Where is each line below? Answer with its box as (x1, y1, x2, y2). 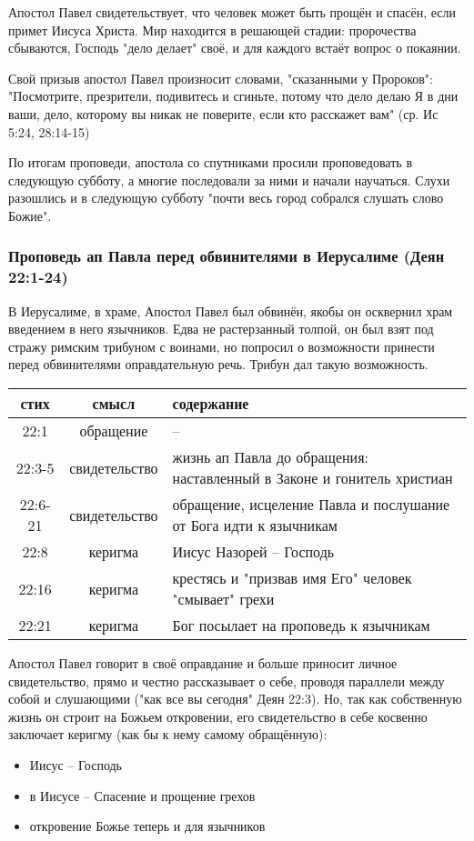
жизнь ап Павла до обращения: (172, 446, 368, 468)
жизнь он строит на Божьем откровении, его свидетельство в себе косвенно (8, 706, 428, 726)
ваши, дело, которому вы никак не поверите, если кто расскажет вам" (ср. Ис (8, 104, 439, 123)
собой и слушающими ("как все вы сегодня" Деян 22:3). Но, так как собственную (8, 689, 462, 708)
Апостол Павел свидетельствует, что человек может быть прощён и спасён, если (8, 3, 457, 21)
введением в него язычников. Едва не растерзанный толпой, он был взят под (8, 319, 434, 338)
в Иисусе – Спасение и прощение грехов (29, 786, 256, 805)
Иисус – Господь (29, 756, 122, 775)
